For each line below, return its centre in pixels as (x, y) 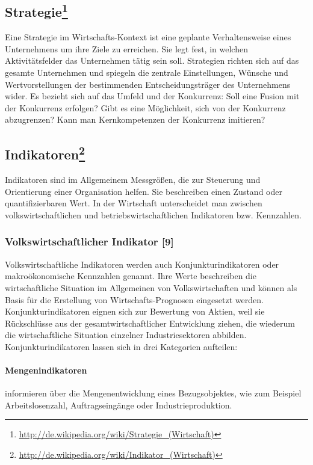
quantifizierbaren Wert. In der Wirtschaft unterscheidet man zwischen (134, 203)
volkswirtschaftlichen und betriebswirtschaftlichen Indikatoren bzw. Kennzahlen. (153, 214)
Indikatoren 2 (45, 153)
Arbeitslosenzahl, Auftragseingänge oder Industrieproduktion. (119, 405)
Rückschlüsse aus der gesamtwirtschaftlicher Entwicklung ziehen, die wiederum (150, 323)
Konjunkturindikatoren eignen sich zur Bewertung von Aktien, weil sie (135, 311)
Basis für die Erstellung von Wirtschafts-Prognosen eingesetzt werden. (134, 299)
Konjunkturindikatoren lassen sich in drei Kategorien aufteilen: (121, 346)
